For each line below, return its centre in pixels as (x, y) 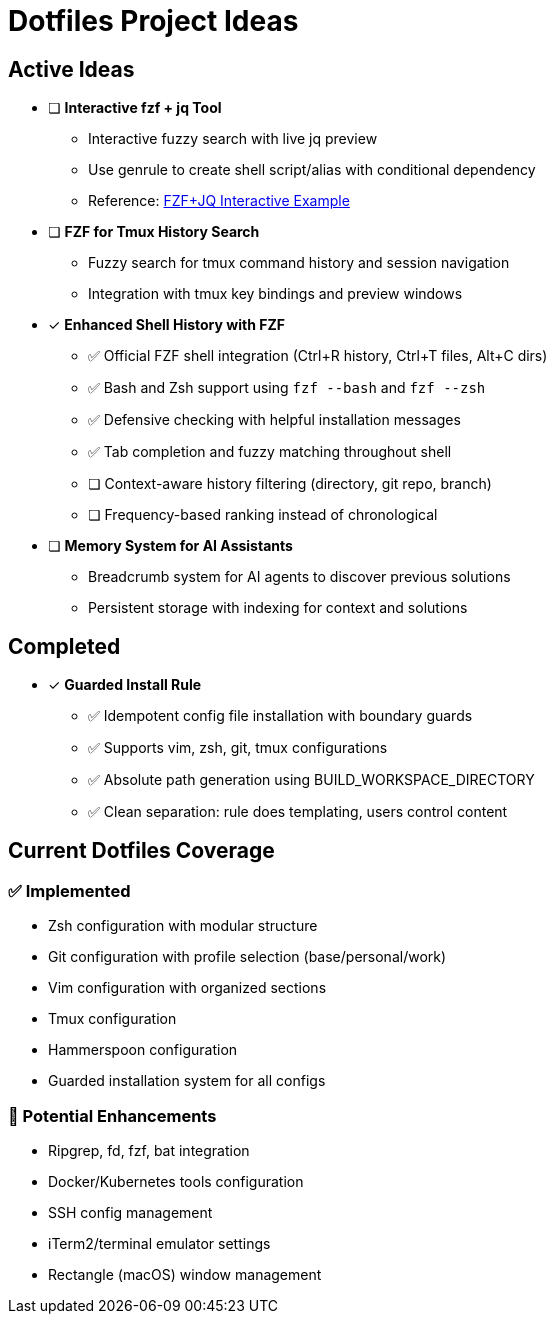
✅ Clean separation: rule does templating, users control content (298, 812)
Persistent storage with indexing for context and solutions (278, 608)
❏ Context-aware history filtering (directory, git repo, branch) (290, 484)
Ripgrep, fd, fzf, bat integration (149, 1150)
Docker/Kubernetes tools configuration (176, 1181)
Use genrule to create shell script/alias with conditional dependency (312, 170)
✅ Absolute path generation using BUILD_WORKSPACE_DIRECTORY (311, 780)
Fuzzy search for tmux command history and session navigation (299, 263)
